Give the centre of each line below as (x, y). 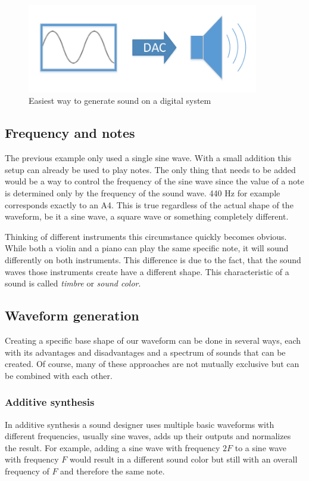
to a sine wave (261, 447)
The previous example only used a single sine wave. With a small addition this (148, 158)
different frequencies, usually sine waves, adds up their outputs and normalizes (148, 436)
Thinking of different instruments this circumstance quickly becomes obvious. (146, 236)
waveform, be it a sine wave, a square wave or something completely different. (147, 216)
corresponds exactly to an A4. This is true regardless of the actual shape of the (149, 204)
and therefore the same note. (113, 471)
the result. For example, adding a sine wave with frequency (113, 447)
